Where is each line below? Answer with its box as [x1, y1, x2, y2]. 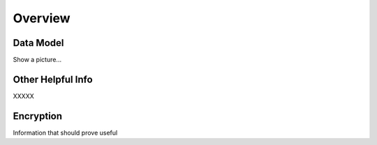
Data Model [13, 37, 64, 49]
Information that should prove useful [13, 128, 118, 137]
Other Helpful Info [13, 73, 94, 85]
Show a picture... [13, 56, 62, 64]
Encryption [13, 110, 63, 122]
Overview [13, 10, 71, 26]
